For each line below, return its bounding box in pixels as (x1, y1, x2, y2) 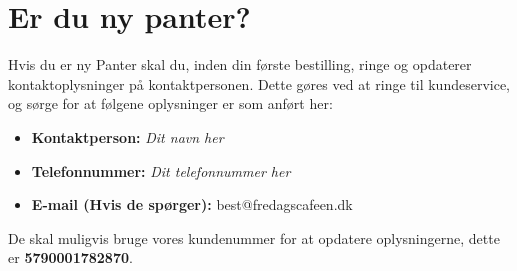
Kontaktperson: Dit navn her (31, 126, 224, 147)
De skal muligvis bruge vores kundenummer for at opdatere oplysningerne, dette (8, 227, 500, 248)
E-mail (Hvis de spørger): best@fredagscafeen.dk (31, 194, 353, 215)
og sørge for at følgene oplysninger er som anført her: (8, 93, 333, 114)
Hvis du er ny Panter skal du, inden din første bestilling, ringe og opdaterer (8, 54, 472, 75)
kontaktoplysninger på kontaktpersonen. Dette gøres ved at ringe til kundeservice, (8, 73, 510, 94)
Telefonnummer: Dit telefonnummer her (31, 160, 291, 181)
